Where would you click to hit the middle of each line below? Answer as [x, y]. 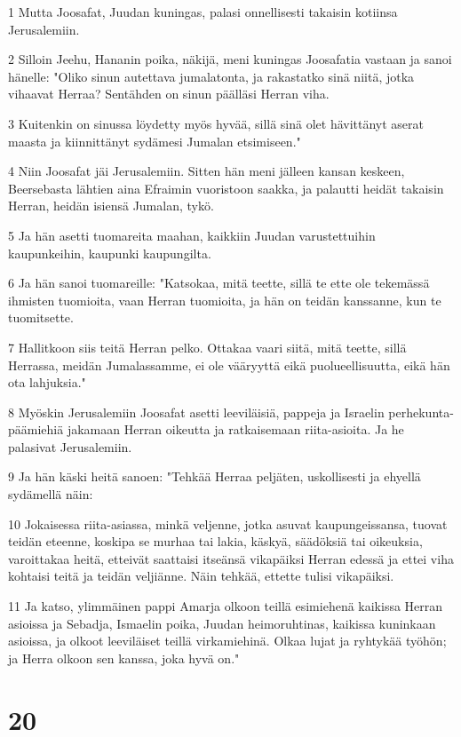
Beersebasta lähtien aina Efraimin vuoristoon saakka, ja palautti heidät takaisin [226, 188]
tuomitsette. [41, 317]
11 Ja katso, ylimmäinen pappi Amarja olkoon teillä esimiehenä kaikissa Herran [226, 606]
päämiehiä [36, 429]
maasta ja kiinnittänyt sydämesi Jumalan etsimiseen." [155, 141]
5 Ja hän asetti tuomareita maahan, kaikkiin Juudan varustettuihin [192, 235]
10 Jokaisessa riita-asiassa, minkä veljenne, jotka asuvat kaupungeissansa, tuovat [228, 523]
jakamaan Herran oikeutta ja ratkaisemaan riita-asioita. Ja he [235, 429]
